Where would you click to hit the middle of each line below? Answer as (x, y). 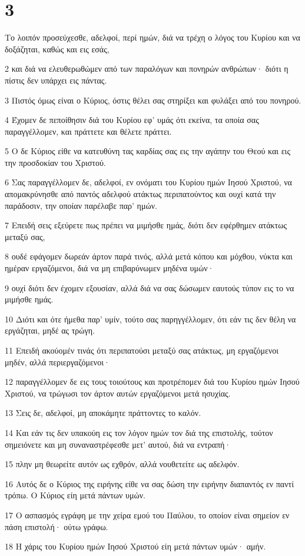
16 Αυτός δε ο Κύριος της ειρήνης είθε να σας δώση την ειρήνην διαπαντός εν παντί (149, 483)
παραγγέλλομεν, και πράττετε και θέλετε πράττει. (88, 131)
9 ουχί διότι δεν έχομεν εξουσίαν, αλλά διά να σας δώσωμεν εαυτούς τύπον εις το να (150, 287)
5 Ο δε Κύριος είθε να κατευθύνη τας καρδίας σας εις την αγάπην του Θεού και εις (147, 151)
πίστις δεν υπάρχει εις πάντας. (56, 80)
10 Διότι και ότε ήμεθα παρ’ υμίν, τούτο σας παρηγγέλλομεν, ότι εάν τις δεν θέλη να (150, 319)
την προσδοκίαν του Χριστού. (55, 162)
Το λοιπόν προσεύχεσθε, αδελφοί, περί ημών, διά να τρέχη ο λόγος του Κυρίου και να (152, 37)
